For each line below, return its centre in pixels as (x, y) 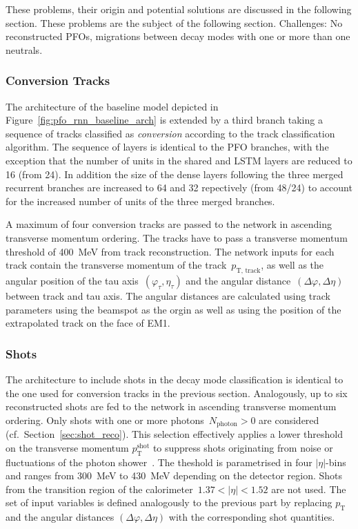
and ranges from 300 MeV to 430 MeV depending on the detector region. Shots (174, 475)
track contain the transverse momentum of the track (116, 265)
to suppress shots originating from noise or (243, 447)
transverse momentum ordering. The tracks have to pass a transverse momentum (177, 237)
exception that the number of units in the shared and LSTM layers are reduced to (179, 160)
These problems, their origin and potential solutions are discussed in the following (179, 9)
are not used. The (309, 489)
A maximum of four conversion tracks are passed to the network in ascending (169, 224)
